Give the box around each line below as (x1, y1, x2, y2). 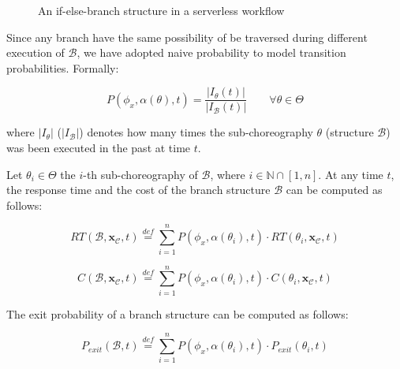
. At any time (318, 166, 383, 182)
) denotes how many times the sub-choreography (79, 124, 313, 140)
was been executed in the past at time (6, 140, 191, 156)
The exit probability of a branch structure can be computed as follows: (6, 305, 349, 322)
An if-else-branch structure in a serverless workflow (38, 2, 285, 18)
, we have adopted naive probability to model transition (77, 44, 346, 61)
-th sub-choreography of (83, 166, 198, 182)
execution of (6, 44, 65, 61)
